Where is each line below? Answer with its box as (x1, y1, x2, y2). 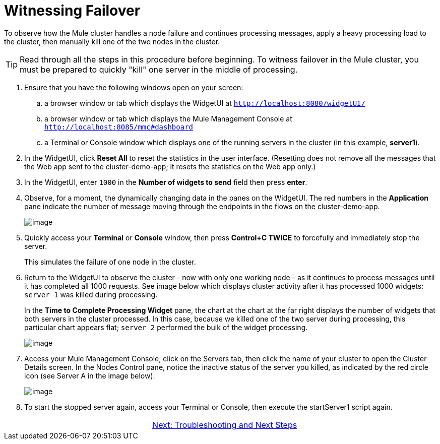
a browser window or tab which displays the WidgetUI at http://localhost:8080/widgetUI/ (44, 98, 365, 107)
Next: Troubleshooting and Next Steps (152, 419, 297, 430)
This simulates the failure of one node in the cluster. (24, 257, 196, 266)
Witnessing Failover (4, 2, 141, 19)
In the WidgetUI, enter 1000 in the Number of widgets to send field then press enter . (24, 177, 307, 186)
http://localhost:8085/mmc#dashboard (44, 122, 194, 131)
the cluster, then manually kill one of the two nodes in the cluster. (4, 37, 220, 46)
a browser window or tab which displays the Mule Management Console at (44, 114, 292, 123)
